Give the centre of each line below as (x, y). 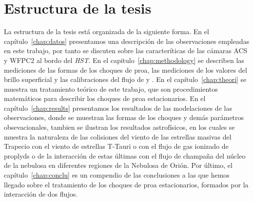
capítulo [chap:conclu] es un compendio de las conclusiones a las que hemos (117, 175)
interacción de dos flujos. (41, 194)
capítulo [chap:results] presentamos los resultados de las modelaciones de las (118, 108)
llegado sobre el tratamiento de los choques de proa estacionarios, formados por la (126, 184)
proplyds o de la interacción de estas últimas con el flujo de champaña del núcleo (125, 155)
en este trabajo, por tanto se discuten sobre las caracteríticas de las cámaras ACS (126, 50)
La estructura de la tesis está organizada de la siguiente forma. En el (107, 31)
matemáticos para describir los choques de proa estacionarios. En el (105, 98)
